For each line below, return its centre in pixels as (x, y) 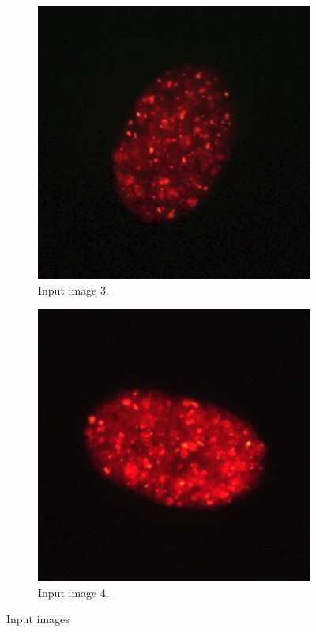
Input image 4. (73, 592)
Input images (38, 619)
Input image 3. (73, 289)
